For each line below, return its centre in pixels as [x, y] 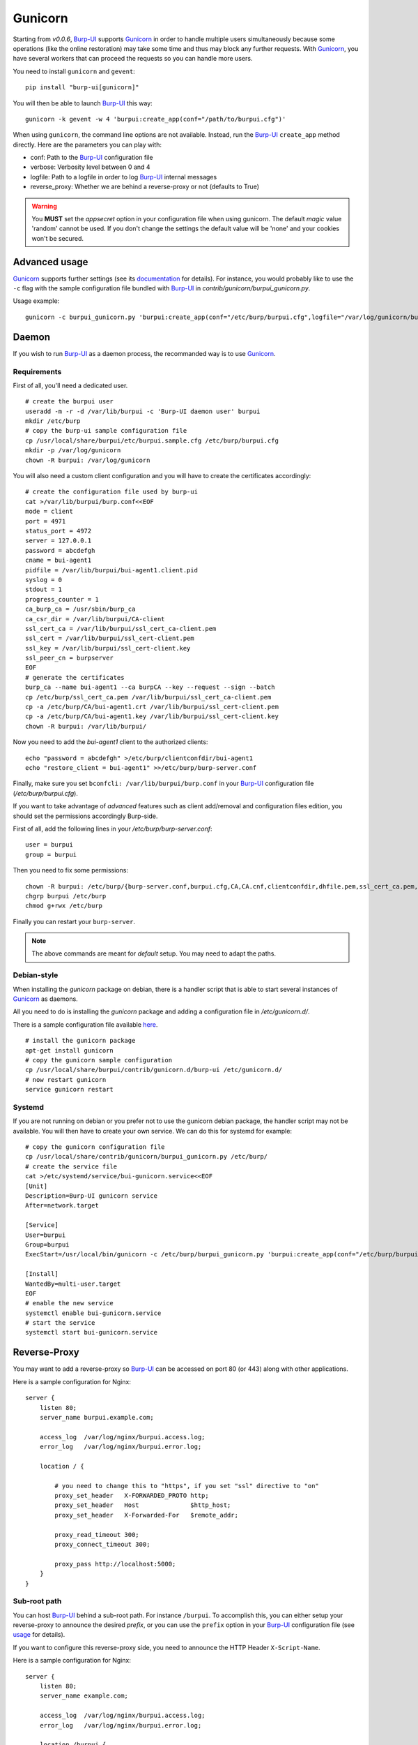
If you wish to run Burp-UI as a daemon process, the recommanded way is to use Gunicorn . [144, 353]
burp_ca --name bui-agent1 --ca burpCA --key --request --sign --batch [150, 687]
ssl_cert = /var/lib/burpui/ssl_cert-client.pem [110, 638]
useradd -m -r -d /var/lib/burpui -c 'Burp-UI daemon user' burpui [143, 411]
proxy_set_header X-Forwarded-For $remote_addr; [146, 1515]
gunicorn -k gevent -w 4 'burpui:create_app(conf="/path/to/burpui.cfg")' [156, 119]
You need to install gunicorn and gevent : [74, 71]
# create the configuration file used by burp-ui [112, 492]
